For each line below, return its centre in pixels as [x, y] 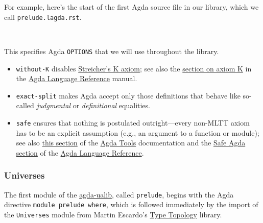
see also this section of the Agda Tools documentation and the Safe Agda [131, 143]
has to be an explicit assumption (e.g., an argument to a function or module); [138, 132]
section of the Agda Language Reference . [80, 152]
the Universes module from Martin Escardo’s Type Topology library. [113, 214]
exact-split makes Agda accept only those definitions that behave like [128, 95]
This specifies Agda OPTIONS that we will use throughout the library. [112, 51]
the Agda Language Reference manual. [77, 78]
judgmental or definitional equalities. [93, 105]
